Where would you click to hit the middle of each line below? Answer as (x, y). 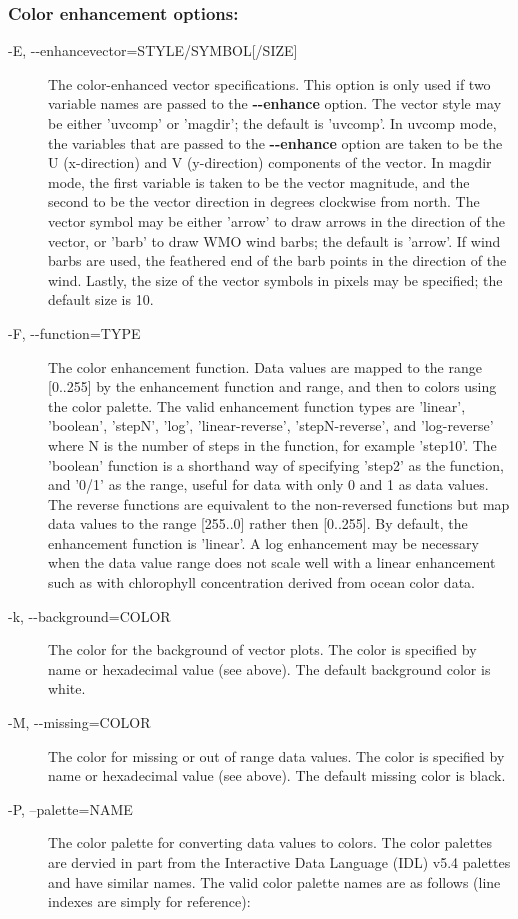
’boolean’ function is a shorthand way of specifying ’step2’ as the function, (276, 464)
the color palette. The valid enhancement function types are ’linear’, (257, 405)
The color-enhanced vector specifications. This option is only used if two (269, 83)
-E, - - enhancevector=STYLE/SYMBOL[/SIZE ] (153, 50)
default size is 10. (101, 299)
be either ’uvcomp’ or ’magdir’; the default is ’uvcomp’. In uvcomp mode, (272, 123)
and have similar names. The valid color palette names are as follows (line (274, 881)
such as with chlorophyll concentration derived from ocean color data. (261, 582)
